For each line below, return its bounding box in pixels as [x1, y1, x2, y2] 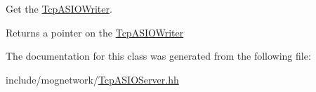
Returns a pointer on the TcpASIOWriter [6, 25, 184, 39]
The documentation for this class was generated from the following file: [6, 48, 311, 63]
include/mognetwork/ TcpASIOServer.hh [6, 72, 179, 86]
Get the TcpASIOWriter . [6, 1, 112, 15]
